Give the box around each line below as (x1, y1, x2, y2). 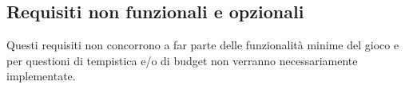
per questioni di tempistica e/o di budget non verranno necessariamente (6, 52, 358, 68)
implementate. (6, 68, 76, 84)
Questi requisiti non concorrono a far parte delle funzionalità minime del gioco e (6, 37, 399, 53)
